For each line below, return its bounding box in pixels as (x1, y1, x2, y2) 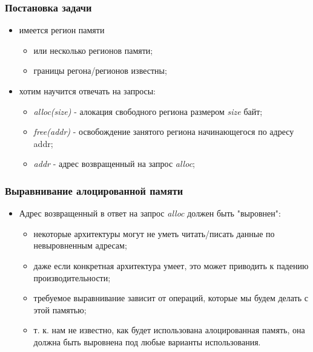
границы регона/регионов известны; (33, 64, 167, 77)
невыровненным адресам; (33, 239, 127, 252)
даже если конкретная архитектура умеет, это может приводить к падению (33, 259, 309, 272)
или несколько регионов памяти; (33, 44, 153, 56)
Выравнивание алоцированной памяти (5, 183, 183, 198)
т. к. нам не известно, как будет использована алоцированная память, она (33, 324, 305, 336)
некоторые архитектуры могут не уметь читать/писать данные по (33, 227, 275, 240)
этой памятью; (33, 303, 87, 316)
